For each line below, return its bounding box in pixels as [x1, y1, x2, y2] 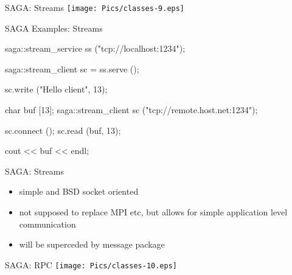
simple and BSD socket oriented [19, 185, 139, 198]
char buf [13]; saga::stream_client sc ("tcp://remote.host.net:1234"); [5, 103, 258, 116]
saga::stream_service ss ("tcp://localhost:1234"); [5, 42, 186, 55]
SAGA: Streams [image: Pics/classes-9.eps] [5, 1, 185, 13]
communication [19, 217, 76, 230]
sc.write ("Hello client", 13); [5, 83, 108, 96]
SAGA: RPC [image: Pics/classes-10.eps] [5, 258, 178, 271]
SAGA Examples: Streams [5, 21, 103, 34]
